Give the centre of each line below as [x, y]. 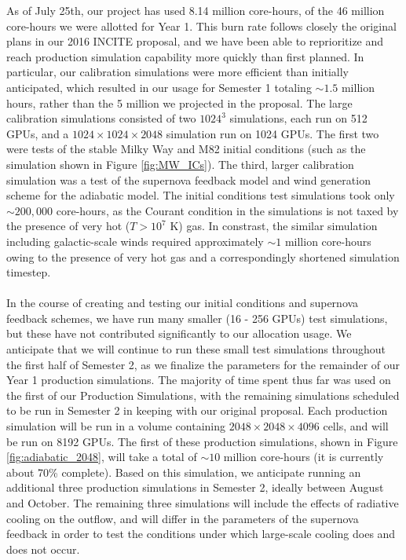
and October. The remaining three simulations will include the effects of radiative [203, 503]
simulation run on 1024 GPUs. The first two [272, 133]
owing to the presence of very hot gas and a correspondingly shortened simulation [203, 256]
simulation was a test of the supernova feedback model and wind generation [188, 179]
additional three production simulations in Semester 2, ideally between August [195, 487]
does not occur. [43, 549]
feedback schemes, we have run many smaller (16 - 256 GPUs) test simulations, [197, 318]
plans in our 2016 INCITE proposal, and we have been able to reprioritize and [195, 41]
